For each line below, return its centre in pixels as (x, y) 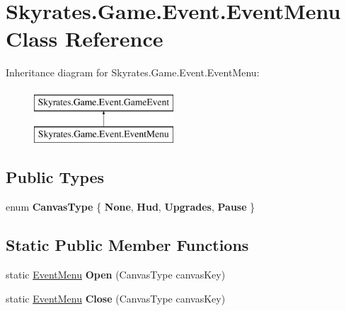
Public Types (55, 177)
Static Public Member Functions (127, 245)
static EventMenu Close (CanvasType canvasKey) (116, 298)
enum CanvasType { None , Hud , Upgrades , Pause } (131, 207)
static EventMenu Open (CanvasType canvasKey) (116, 275)
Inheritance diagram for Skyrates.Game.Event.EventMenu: (133, 72)
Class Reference (85, 39)
